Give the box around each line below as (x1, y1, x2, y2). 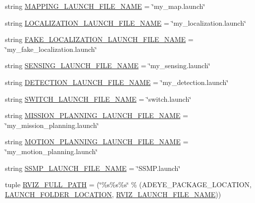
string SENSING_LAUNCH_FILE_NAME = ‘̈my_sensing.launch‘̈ (5, 60, 210, 71)
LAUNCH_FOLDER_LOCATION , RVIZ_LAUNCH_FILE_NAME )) (5, 189, 221, 199)
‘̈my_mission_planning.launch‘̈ (5, 120, 99, 130)
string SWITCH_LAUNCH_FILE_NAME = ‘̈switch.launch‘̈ (5, 93, 192, 104)
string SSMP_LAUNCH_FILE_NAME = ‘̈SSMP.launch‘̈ (5, 162, 181, 173)
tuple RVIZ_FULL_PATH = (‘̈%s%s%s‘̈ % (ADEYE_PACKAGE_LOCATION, (5, 179, 252, 190)
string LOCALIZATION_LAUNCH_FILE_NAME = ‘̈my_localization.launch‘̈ (5, 17, 246, 28)
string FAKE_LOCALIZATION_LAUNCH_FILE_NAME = (5, 34, 194, 44)
